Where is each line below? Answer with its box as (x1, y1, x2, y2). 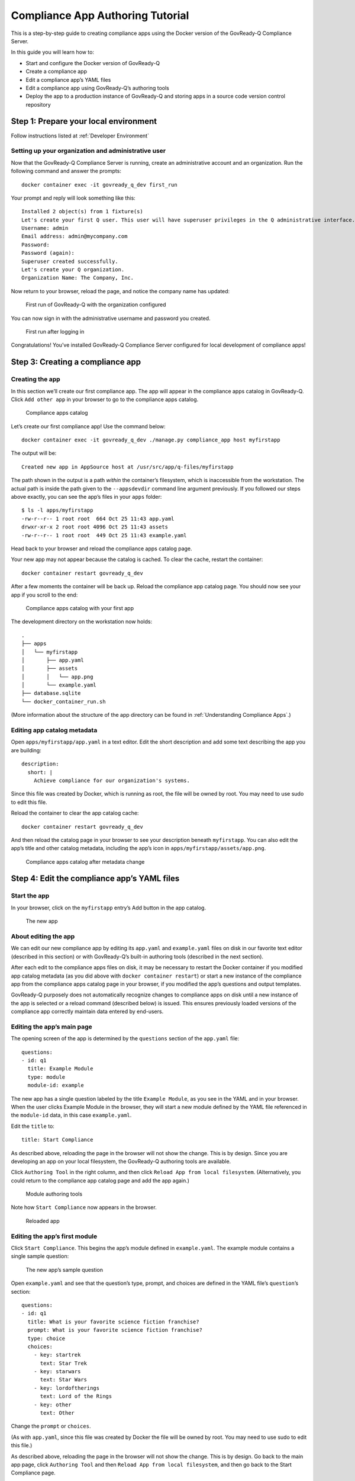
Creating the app (11, 375, 60, 383)
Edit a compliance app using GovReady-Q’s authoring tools (25, 84, 170, 91)
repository (25, 101, 51, 108)
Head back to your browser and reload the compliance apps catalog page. (11, 545, 192, 552)
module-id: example (27, 1082, 84, 1089)
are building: (11, 746, 41, 754)
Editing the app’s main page (11, 1022, 93, 1031)
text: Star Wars (40, 1376, 88, 1383)
